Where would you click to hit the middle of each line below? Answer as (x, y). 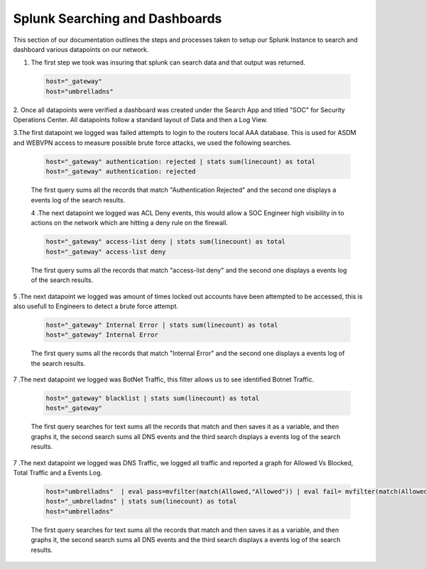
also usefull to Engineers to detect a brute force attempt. (96, 306)
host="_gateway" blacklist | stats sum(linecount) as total (153, 399)
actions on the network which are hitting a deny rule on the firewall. (130, 223)
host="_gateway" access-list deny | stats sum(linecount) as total (166, 242)
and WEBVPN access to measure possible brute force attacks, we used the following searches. (152, 143)
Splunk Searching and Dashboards (118, 18)
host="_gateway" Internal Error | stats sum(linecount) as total (162, 325)
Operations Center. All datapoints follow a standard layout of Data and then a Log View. (141, 120)
